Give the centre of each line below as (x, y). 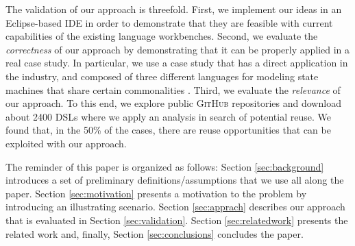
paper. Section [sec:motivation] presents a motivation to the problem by (156, 193)
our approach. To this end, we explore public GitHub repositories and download (173, 103)
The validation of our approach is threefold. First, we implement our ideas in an (174, 9)
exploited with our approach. (66, 143)
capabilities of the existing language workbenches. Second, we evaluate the (162, 36)
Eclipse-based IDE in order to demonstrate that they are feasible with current (169, 22)
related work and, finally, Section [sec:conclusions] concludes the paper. (155, 233)
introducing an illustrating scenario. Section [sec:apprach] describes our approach (175, 207)
